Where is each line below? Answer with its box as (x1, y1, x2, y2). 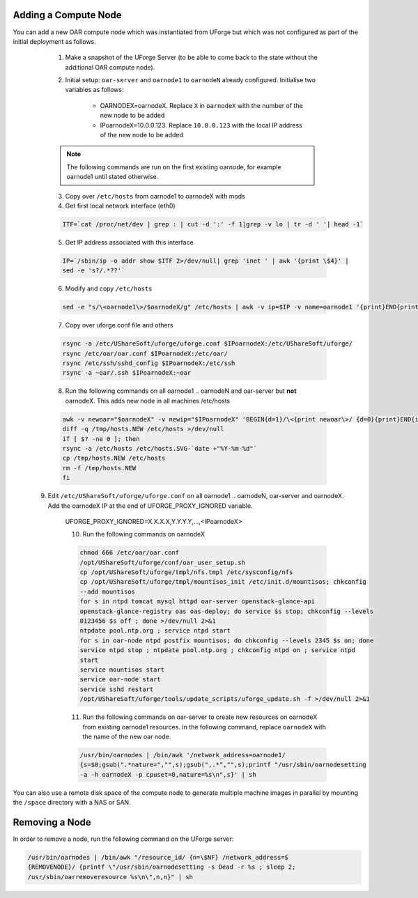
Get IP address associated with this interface (65, 238, 194, 247)
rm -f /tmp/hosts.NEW (62, 464, 137, 472)
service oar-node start (79, 676, 162, 683)
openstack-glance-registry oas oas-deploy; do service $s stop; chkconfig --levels (79, 607, 374, 615)
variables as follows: (65, 86, 124, 94)
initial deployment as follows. (13, 37, 97, 45)
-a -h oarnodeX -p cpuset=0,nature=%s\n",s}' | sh (79, 771, 257, 778)
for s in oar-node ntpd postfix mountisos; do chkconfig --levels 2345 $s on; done (79, 636, 374, 644)
